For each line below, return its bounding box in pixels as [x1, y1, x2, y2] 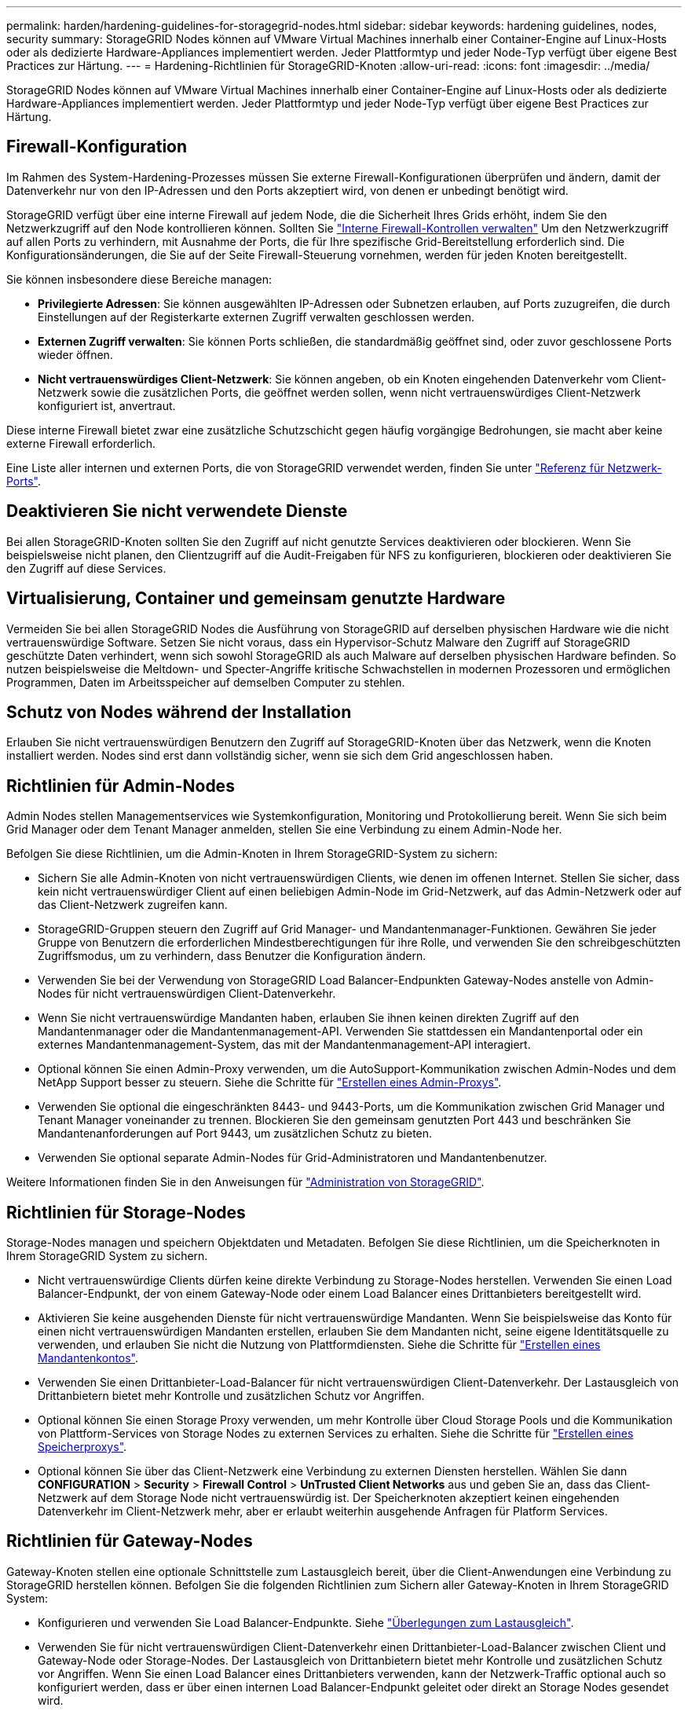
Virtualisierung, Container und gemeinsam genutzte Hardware [6, 588, 506, 609]
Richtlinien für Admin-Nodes [6, 775, 235, 796]
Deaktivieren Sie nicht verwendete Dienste [6, 501, 348, 522]
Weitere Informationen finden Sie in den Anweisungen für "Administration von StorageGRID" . [6, 1175, 485, 1189]
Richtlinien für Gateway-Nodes [6, 1531, 253, 1552]
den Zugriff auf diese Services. [6, 561, 167, 575]
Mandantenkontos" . [38, 1351, 139, 1365]
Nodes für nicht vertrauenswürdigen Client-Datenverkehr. [38, 987, 336, 1001]
